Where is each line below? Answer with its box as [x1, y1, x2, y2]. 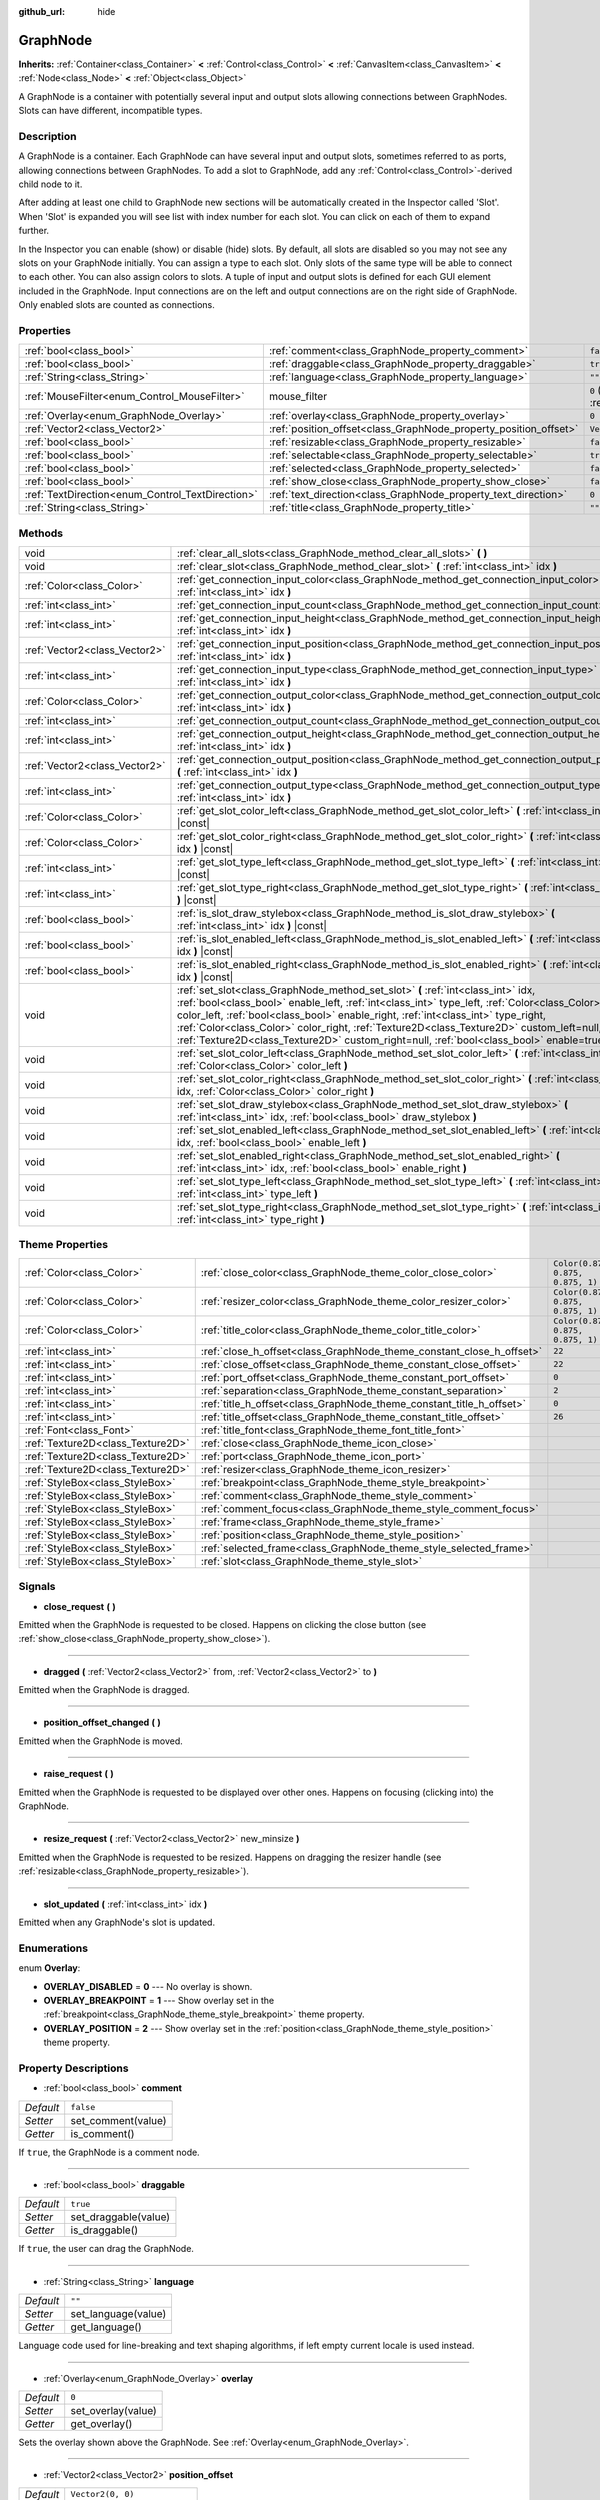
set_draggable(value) [70, 2210, 170, 2224]
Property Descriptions [18, 2061, 129, 2075]
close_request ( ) [43, 1600, 116, 1612]
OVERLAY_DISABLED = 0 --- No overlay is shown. [43, 1980, 253, 1992]
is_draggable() [70, 2223, 139, 2237]
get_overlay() [70, 2416, 133, 2430]
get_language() [70, 2320, 142, 2334]
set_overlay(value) [70, 2403, 157, 2417]
